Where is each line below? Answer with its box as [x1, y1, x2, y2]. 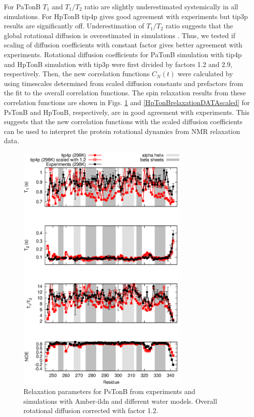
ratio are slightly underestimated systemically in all [84, 1, 238, 11]
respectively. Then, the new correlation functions [4, 68, 150, 79]
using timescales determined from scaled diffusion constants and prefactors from [4, 78, 243, 88]
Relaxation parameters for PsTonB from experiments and [23, 386, 195, 396]
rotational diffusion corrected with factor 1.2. [23, 405, 158, 416]
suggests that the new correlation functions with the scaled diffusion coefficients [4, 116, 243, 127]
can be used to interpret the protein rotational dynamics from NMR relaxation [4, 126, 240, 136]
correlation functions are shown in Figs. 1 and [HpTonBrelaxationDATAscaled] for [4, 97, 250, 107]
